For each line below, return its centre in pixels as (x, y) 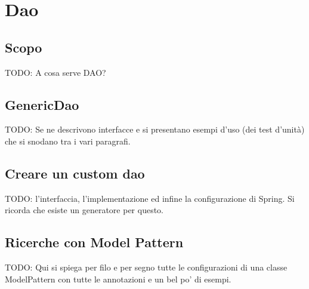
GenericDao (42, 104)
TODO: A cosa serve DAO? (55, 72)
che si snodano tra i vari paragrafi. (68, 141)
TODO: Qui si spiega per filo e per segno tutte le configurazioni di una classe (146, 267)
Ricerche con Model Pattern (94, 242)
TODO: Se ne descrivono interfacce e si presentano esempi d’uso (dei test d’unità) (155, 129)
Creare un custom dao (75, 173)
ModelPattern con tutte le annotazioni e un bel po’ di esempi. (118, 279)
